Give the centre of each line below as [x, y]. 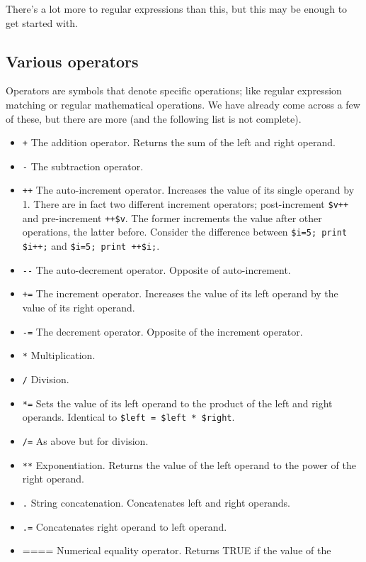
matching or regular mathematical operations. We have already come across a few [183, 104]
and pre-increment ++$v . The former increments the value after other [172, 217]
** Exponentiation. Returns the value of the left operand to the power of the [189, 464]
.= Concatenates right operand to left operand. [125, 526]
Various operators [72, 61]
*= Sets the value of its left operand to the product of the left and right [177, 403]
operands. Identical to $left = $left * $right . [128, 417]
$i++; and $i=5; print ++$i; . [91, 246]
